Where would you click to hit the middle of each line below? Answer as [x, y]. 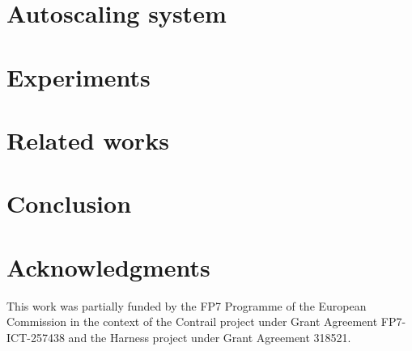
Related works [88, 140]
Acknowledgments [108, 266]
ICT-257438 [36, 337]
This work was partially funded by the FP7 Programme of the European [187, 305]
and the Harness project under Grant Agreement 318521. [210, 337]
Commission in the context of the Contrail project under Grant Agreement [192, 321]
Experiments [79, 76]
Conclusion [69, 203]
